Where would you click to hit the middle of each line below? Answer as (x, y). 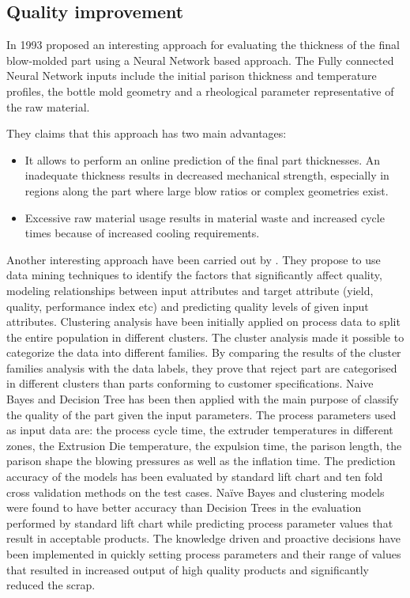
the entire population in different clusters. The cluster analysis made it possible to (205, 337)
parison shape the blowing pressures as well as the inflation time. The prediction (201, 461)
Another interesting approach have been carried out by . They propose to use (194, 259)
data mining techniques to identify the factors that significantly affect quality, (194, 275)
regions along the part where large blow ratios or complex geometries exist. (207, 190)
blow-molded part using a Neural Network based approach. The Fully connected (200, 60)
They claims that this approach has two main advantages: (147, 133)
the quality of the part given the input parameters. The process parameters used (201, 414)
